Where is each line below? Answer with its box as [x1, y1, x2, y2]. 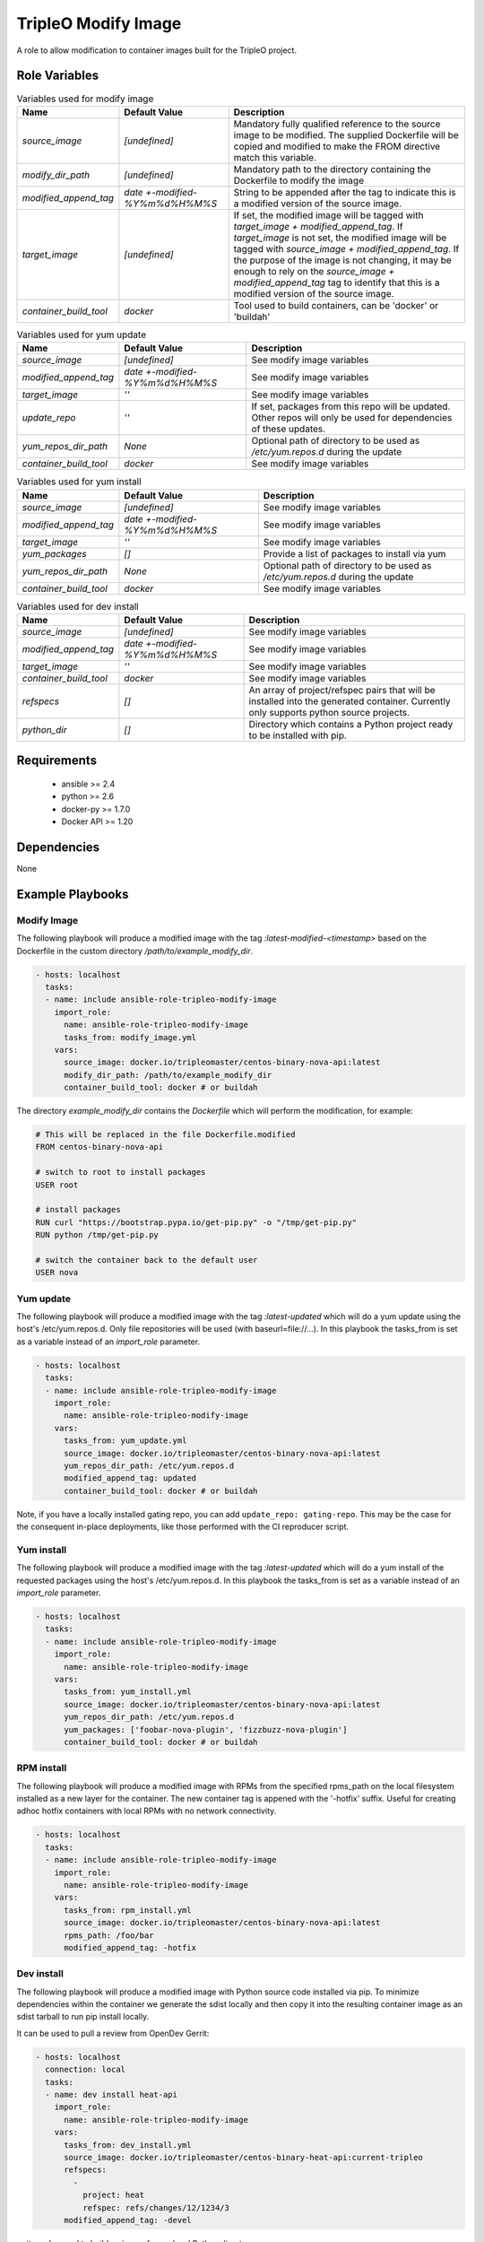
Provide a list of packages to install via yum [263, 547, 446, 560]
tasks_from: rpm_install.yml [64, 1905, 192, 1915]
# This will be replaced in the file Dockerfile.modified [35, 1130, 296, 1140]
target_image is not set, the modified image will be [233, 231, 447, 244]
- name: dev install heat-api [45, 2090, 178, 2100]
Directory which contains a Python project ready [248, 717, 454, 730]
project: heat [82, 2190, 145, 2201]
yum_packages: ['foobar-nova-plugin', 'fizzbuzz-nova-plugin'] [64, 1725, 348, 1734]
